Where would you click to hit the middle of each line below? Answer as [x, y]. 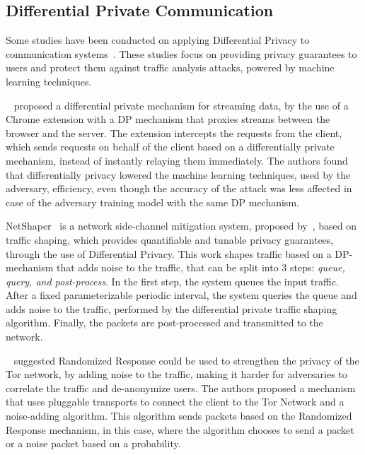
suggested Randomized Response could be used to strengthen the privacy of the [186, 360]
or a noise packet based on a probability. [93, 443]
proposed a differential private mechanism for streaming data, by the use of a [181, 105]
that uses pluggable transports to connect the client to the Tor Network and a [175, 402]
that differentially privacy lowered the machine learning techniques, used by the [178, 174]
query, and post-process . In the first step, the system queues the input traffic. [172, 281]
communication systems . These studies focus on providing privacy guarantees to [181, 53]
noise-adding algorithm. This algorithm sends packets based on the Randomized [179, 416]
